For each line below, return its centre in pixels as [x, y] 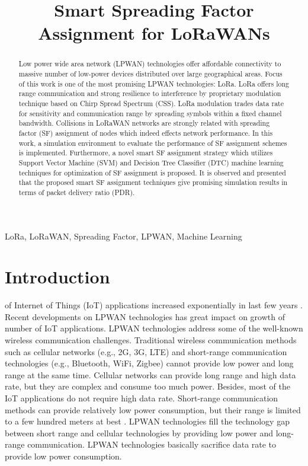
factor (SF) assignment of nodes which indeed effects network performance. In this [146, 133]
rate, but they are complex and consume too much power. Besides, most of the [148, 386]
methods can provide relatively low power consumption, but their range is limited [153, 409]
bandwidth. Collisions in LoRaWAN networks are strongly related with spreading [144, 123]
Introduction [57, 277]
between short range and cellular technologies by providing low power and [139, 433]
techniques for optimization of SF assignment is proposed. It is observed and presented [152, 172]
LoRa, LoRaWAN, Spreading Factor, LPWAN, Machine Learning [123, 236]
